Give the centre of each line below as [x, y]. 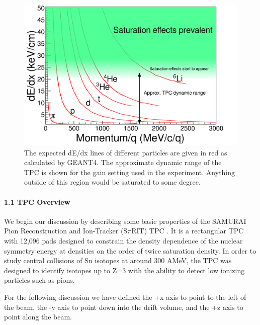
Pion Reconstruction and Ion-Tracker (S [66, 231]
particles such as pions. [39, 280]
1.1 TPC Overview [37, 201]
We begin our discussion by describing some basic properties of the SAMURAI [125, 221]
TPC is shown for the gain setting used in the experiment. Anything [130, 172]
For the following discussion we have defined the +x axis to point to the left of [125, 297]
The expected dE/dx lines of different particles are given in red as [126, 152]
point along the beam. [38, 317]
